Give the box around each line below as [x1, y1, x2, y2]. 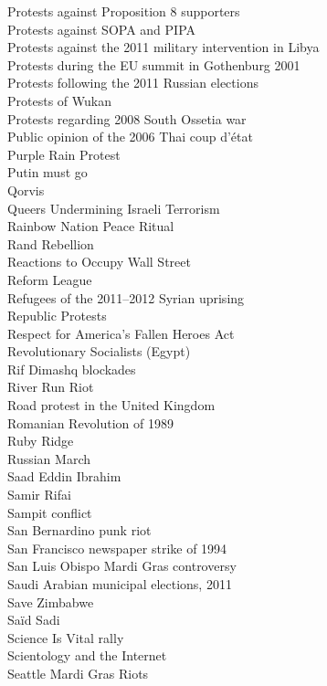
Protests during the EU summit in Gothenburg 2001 [7, 55, 301, 74]
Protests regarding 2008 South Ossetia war [7, 109, 247, 128]
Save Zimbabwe [7, 592, 94, 611]
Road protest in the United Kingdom [7, 396, 216, 415]
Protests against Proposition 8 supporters [7, 2, 240, 20]
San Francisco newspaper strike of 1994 [7, 538, 227, 557]
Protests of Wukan [7, 90, 111, 110]
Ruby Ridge [7, 431, 74, 450]
